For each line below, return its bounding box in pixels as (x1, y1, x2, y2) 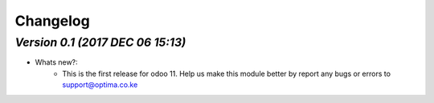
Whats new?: (35, 57, 78, 67)
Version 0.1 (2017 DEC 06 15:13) (14, 35, 186, 50)
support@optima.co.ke (62, 80, 138, 89)
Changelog (14, 12, 90, 30)
